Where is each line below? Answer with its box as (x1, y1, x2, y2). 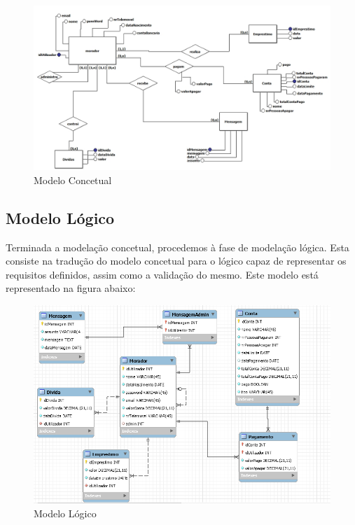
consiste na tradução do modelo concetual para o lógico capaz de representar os (6, 253, 347, 268)
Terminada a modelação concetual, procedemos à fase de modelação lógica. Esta (6, 239, 349, 254)
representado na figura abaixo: (6, 281, 136, 295)
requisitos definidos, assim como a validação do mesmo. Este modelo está (6, 267, 319, 281)
